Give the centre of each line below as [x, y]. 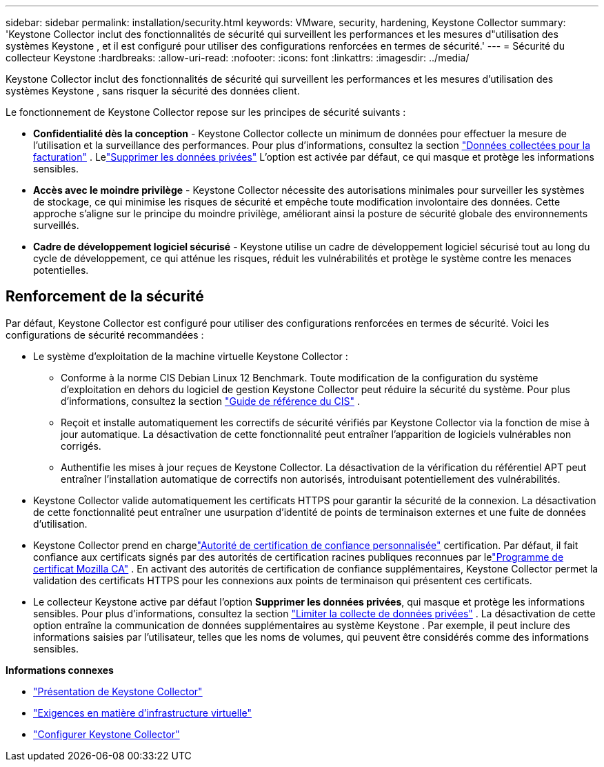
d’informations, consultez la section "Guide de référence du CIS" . [210, 401]
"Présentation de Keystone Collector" [118, 691]
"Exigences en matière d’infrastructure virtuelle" [142, 713]
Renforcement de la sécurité [105, 297]
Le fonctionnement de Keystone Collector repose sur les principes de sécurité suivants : [206, 112]
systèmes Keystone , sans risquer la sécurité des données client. [153, 91]
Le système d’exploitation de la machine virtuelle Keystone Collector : [191, 356]
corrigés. [81, 446]
